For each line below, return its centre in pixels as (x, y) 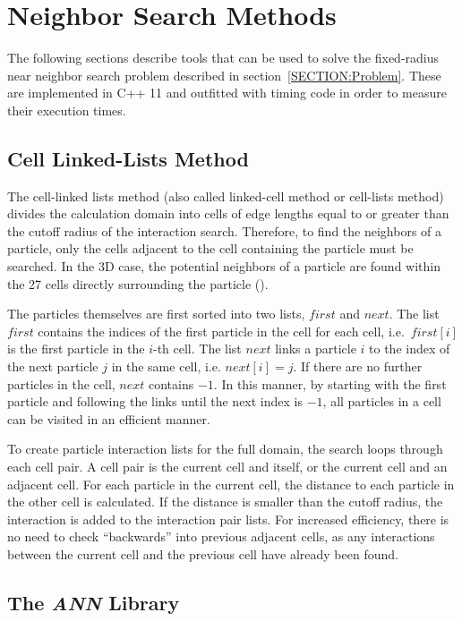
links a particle (316, 349)
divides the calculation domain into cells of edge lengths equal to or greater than (228, 213)
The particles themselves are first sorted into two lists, (156, 314)
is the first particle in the (76, 349)
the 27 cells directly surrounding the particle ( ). (138, 283)
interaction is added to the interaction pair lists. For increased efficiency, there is (228, 519)
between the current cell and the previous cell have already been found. (203, 553)
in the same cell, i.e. (166, 366)
